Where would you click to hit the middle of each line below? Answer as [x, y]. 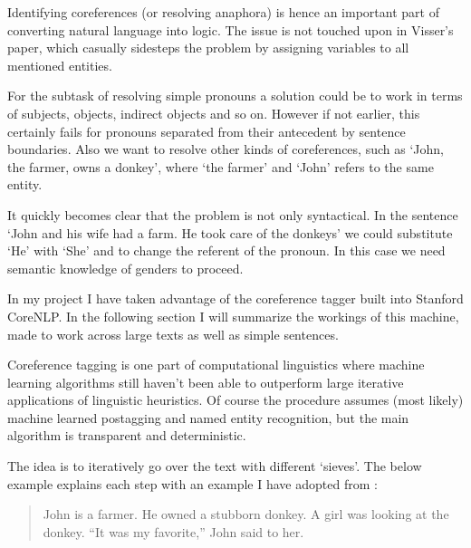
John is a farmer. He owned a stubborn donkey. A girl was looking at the [246, 514]
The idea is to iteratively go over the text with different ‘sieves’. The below [215, 466]
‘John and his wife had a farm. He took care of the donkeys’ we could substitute [230, 232]
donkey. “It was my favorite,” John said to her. [173, 531]
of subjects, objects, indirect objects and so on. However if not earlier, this [214, 113]
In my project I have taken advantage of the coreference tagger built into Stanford [235, 298]
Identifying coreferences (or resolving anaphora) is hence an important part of [223, 12]
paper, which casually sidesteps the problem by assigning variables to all [208, 48]
